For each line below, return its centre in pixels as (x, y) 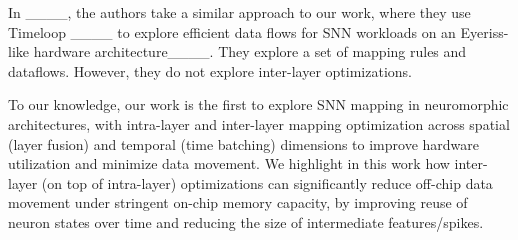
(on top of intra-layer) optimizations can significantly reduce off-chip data (267, 182)
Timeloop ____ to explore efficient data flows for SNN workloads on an (232, 31)
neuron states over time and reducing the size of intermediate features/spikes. (246, 221)
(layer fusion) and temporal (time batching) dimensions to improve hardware (244, 143)
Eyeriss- (484, 31)
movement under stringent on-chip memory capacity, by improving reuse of (238, 202)
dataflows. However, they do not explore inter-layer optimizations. (210, 70)
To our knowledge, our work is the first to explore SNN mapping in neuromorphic (258, 104)
